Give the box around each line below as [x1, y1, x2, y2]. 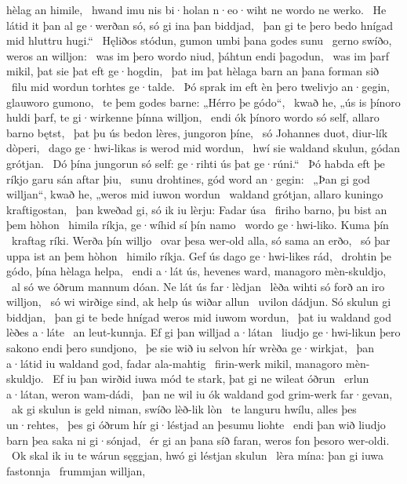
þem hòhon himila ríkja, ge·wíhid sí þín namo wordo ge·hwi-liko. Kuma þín [6, 217, 389, 233]
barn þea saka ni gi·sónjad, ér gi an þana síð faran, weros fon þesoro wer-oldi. [6, 431, 390, 448]
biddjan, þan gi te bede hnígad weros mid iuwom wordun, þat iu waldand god [6, 308, 391, 325]
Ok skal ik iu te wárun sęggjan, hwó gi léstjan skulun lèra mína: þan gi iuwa [11, 447, 384, 464]
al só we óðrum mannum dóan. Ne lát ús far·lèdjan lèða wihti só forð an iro [11, 278, 385, 294]
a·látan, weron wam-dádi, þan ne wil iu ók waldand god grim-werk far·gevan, [6, 385, 393, 402]
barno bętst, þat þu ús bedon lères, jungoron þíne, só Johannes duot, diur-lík [6, 124, 388, 140]
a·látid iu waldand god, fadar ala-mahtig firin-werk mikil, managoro [6, 355, 343, 371]
